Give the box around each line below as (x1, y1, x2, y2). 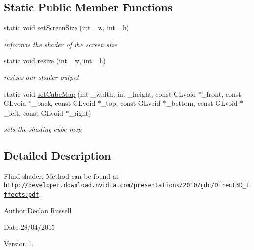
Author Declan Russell (4, 205, 72, 216)
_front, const (202, 88, 241, 99)
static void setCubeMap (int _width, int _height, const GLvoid (4, 88, 196, 99)
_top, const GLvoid (101, 98, 161, 108)
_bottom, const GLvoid (166, 98, 238, 108)
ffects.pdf (4, 191, 39, 199)
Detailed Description (4, 148, 111, 163)
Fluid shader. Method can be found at (4, 171, 119, 181)
